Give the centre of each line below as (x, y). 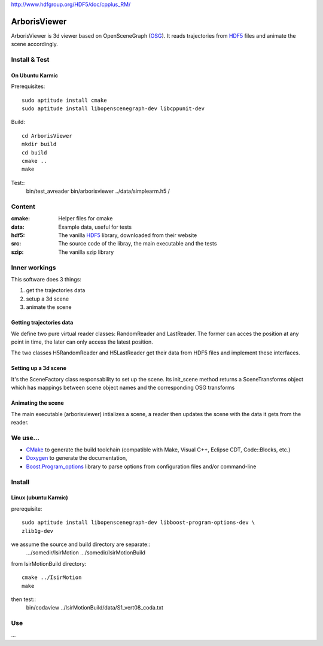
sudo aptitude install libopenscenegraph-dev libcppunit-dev (113, 109)
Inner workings (33, 268)
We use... (25, 438)
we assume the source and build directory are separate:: (81, 544)
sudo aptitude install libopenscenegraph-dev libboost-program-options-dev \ (138, 523)
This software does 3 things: (46, 279)
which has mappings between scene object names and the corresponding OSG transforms (123, 388)
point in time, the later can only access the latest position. (82, 342)
